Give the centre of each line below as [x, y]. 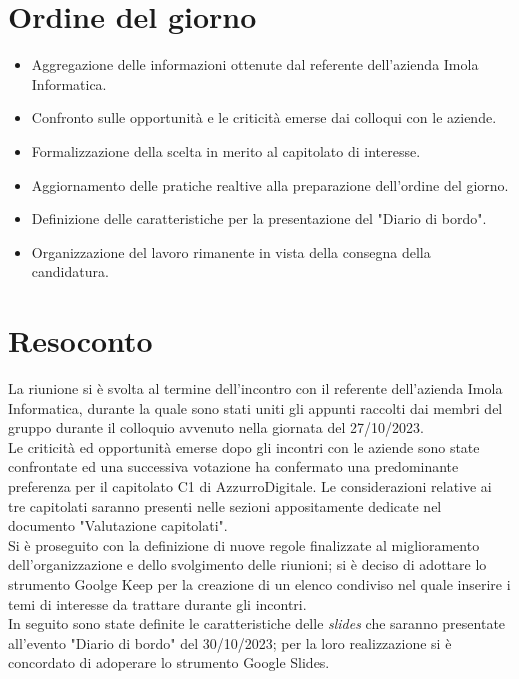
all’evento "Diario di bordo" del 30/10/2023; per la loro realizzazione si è [230, 642]
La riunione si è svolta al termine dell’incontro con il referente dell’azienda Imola [255, 388]
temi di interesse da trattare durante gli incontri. [157, 603]
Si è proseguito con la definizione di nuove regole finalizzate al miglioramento [244, 544]
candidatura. [70, 271]
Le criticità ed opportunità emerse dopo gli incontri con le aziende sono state [244, 446]
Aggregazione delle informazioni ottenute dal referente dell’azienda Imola [255, 64]
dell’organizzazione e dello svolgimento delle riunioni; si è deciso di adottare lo [247, 564]
